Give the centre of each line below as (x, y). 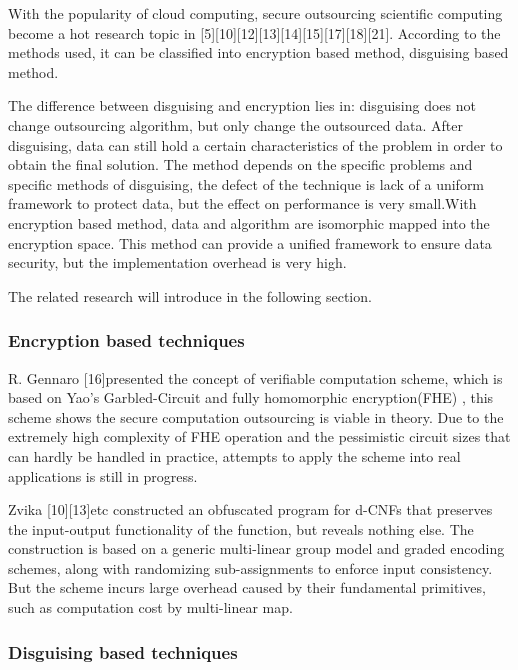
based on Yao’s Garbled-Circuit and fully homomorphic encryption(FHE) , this (251, 397)
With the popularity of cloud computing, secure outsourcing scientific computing (255, 13)
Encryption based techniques (126, 340)
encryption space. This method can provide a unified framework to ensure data (250, 242)
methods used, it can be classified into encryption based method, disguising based (258, 52)
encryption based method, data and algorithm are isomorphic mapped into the (249, 222)
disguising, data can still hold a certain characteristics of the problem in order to (255, 144)
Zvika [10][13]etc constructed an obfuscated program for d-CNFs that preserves (250, 509)
